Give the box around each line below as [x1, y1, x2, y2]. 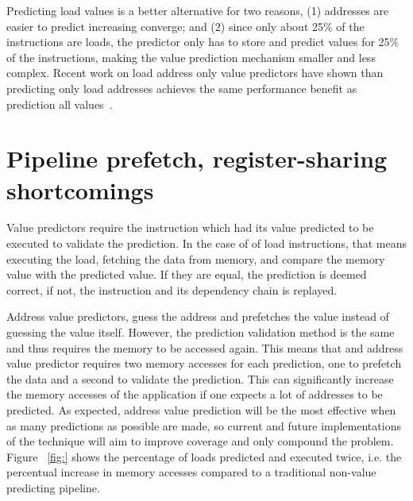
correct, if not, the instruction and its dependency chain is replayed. [6, 281, 338, 298]
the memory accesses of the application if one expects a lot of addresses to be [6, 386, 383, 403]
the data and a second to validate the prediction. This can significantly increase [6, 370, 394, 387]
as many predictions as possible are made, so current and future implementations [6, 417, 401, 434]
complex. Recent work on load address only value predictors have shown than [6, 64, 384, 81]
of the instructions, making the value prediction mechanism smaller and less [6, 48, 376, 65]
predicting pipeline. [6, 479, 100, 495]
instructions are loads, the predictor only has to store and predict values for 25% [6, 33, 399, 50]
